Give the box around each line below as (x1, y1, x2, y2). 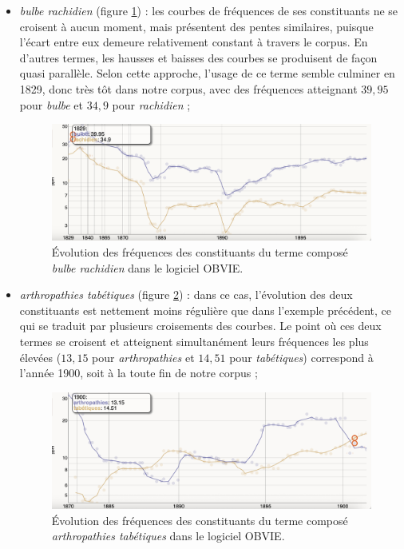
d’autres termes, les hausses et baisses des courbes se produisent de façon (19, 49, 378, 66)
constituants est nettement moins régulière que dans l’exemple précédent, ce (19, 301, 391, 318)
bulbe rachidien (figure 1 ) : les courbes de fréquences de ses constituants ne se (19, 2, 398, 18)
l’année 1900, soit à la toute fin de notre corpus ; (19, 364, 258, 381)
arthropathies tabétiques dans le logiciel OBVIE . (51, 527, 285, 544)
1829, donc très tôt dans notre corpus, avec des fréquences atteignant (19, 80, 358, 97)
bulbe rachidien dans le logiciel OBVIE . (51, 259, 244, 276)
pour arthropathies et (92, 348, 195, 365)
